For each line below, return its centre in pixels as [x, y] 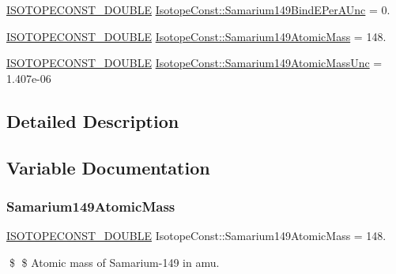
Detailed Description [93, 120]
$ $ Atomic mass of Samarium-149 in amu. [114, 262]
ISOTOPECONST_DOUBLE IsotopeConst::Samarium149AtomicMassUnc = [194, 63]
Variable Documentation [108, 167]
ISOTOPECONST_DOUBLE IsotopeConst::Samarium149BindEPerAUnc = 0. [198, 9]
